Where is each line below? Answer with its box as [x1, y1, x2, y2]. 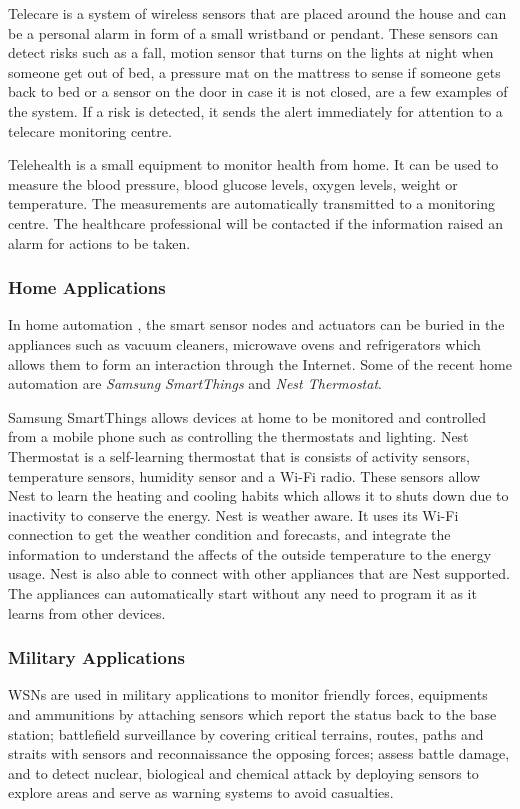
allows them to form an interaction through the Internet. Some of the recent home [8, 353, 512, 374]
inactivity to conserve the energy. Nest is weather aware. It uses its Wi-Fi [8, 504, 459, 525]
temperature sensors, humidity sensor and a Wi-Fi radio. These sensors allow [8, 465, 481, 486]
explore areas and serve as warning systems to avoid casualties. [8, 782, 394, 803]
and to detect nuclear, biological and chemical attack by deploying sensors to [8, 762, 479, 783]
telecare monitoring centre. [8, 120, 172, 141]
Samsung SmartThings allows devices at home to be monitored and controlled [8, 406, 486, 427]
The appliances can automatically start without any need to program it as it [8, 583, 477, 604]
